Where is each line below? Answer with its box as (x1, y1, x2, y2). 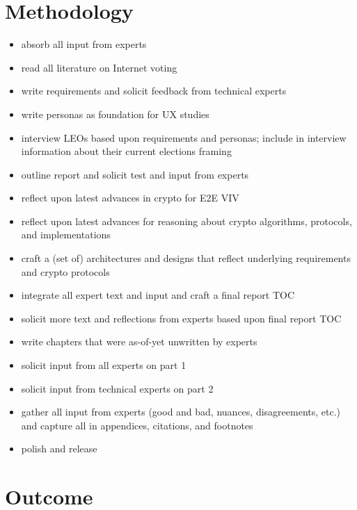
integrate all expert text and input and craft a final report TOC (21, 288, 295, 302)
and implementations (21, 227, 111, 242)
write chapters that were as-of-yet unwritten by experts (21, 334, 257, 349)
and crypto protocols (21, 264, 110, 279)
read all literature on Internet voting (21, 60, 177, 74)
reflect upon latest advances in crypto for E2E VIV (21, 190, 239, 205)
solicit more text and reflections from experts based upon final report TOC (21, 311, 342, 325)
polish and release (21, 441, 97, 456)
